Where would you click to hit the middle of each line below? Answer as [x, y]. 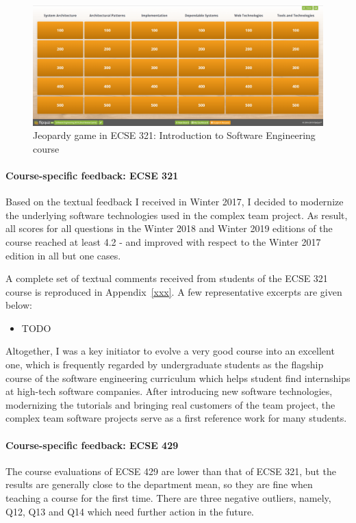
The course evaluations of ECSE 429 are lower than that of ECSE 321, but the [171, 471]
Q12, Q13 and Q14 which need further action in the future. [130, 511]
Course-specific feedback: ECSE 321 [92, 175]
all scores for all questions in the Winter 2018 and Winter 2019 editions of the [169, 228]
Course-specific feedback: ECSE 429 [92, 445]
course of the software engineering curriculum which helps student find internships [178, 378]
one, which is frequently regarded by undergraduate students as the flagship [165, 365]
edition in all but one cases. [63, 255]
